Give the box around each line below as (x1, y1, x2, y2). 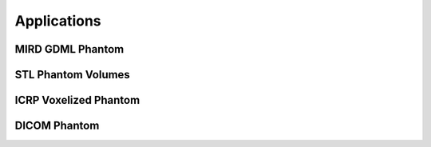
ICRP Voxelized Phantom (14, 93, 140, 107)
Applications (14, 12, 101, 30)
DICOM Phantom (14, 119, 100, 133)
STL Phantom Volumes (14, 68, 131, 81)
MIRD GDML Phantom (14, 42, 125, 56)
